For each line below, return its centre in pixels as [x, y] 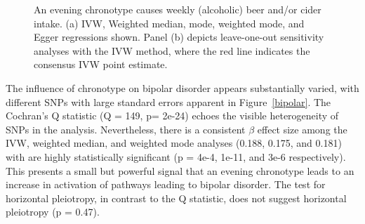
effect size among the [302, 129]
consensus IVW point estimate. [101, 64]
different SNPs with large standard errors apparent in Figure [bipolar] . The [168, 101]
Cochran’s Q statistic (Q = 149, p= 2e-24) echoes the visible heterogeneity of [172, 116]
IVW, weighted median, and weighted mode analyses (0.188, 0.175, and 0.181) [174, 143]
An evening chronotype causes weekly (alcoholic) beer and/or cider [178, 9]
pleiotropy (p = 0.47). [53, 212]
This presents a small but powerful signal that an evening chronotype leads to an [180, 170]
